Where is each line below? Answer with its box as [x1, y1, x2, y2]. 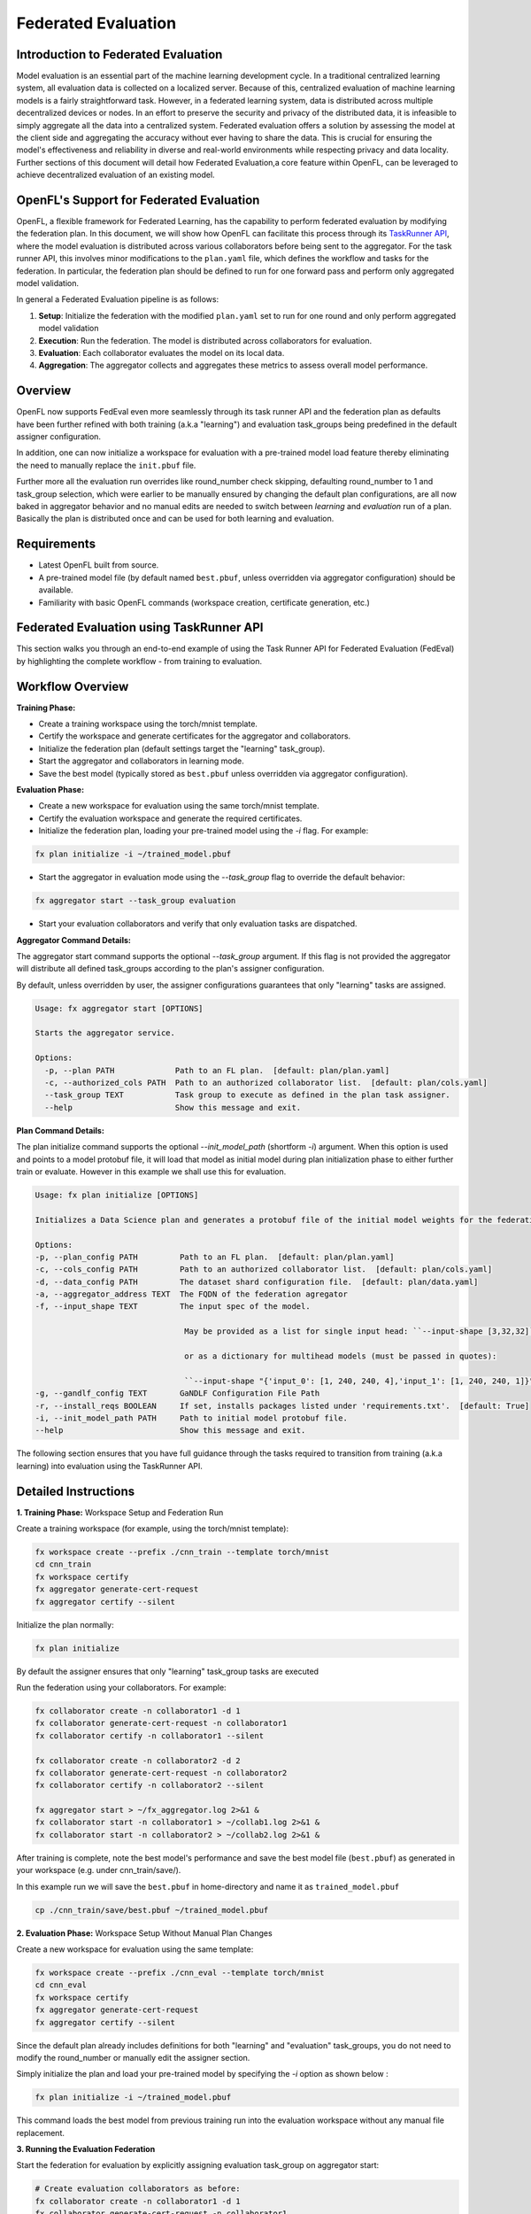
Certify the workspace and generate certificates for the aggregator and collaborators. [38, 731, 351, 741]
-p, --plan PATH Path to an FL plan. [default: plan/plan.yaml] [44, 1065, 390, 1075]
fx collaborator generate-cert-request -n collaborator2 [35, 1768, 288, 1777]
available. [38, 584, 74, 595]
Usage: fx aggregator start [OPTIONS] [35, 1003, 204, 1013]
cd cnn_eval [35, 1980, 88, 1990]
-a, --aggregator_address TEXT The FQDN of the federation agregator [35, 1289, 349, 1299]
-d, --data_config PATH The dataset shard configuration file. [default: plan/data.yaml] [35, 1276, 479, 1287]
